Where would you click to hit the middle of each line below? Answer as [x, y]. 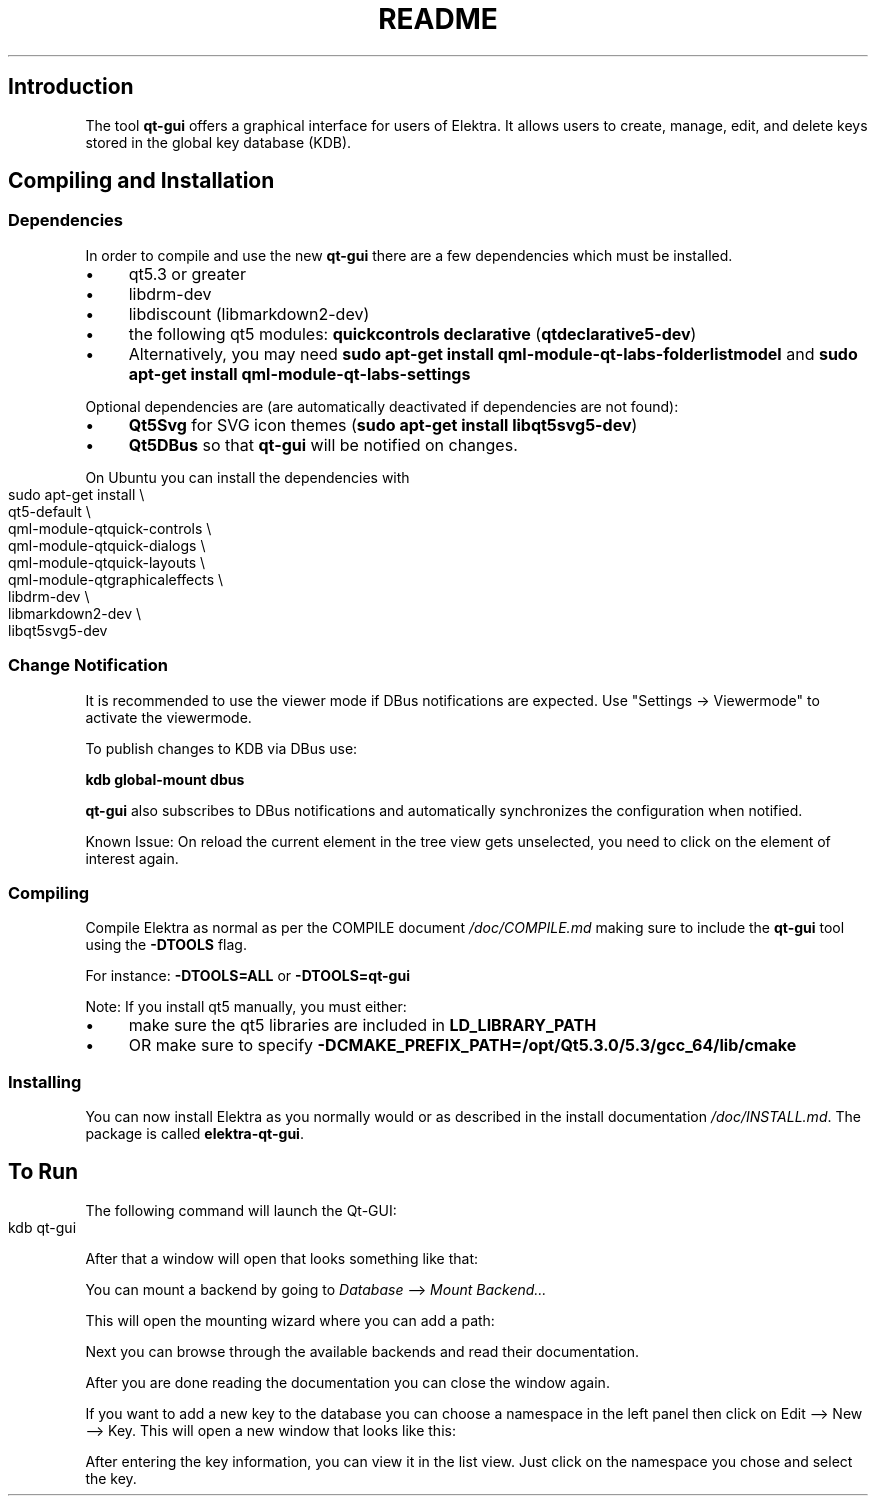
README [438, 19]
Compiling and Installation [141, 181]
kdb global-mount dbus [165, 779]
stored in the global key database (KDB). [218, 142]
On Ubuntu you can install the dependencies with [247, 477]
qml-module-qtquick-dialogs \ [107, 545]
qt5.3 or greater [187, 273]
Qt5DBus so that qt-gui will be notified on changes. [323, 444]
